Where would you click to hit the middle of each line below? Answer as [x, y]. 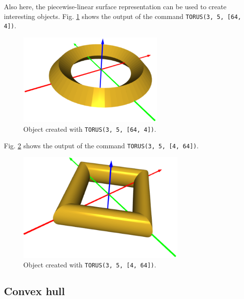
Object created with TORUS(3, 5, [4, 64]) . [90, 265]
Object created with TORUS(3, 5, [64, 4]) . [90, 129]
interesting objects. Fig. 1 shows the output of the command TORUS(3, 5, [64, [123, 16]
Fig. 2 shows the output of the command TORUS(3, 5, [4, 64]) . [101, 145]
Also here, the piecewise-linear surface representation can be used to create [115, 6]
